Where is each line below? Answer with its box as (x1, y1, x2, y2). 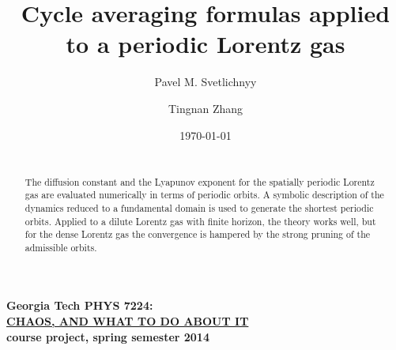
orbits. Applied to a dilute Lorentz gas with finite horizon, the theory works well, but (25, 214, 376, 228)
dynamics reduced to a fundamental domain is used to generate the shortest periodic (25, 201, 374, 214)
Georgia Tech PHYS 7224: (6, 297, 153, 314)
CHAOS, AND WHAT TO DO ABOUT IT (6, 313, 249, 329)
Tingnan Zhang (168, 100, 243, 116)
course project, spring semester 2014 (6, 328, 209, 344)
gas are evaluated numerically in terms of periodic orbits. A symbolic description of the (25, 188, 384, 201)
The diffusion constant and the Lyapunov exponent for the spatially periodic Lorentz (25, 175, 375, 188)
